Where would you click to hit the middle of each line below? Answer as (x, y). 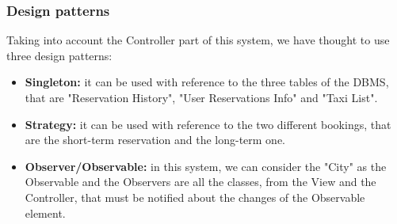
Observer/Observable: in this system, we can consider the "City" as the (206, 166)
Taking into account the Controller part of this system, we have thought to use (198, 40)
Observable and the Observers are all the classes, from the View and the (200, 182)
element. (45, 213)
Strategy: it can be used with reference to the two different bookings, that (208, 124)
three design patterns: (59, 55)
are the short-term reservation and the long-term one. (155, 140)
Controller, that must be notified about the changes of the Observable (195, 197)
